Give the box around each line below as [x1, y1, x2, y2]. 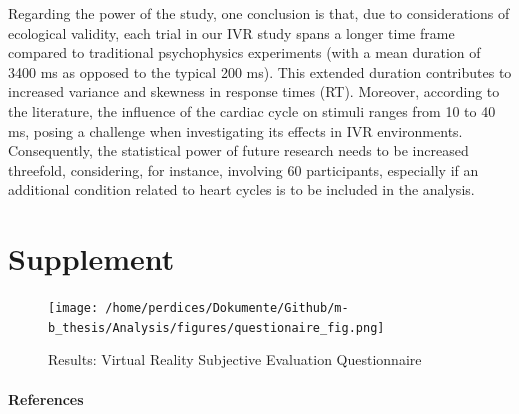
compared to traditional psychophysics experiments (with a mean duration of [8, 42, 481, 63]
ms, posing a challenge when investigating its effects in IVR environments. [8, 120, 463, 141]
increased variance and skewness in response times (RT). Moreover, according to [8, 81, 500, 102]
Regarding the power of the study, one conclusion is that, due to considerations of [8, 3, 510, 23]
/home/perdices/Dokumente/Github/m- [105, 301, 349, 316]
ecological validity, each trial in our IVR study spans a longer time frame [8, 22, 455, 43]
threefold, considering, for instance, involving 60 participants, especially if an [8, 159, 479, 180]
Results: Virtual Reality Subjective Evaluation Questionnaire [48, 349, 422, 370]
